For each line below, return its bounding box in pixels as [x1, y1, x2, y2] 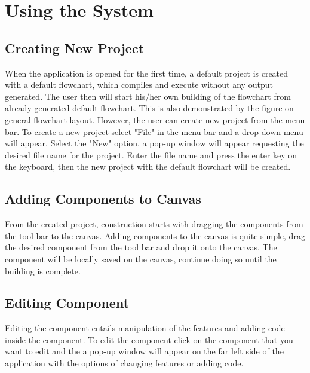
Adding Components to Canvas [5, 189, 201, 208]
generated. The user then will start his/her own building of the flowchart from [5, 90, 291, 102]
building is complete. [5, 264, 81, 277]
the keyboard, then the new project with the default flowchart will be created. [5, 160, 291, 173]
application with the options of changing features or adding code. [5, 357, 244, 369]
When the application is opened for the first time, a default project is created [5, 66, 288, 79]
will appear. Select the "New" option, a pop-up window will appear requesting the [5, 137, 304, 149]
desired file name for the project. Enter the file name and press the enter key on [5, 148, 297, 161]
